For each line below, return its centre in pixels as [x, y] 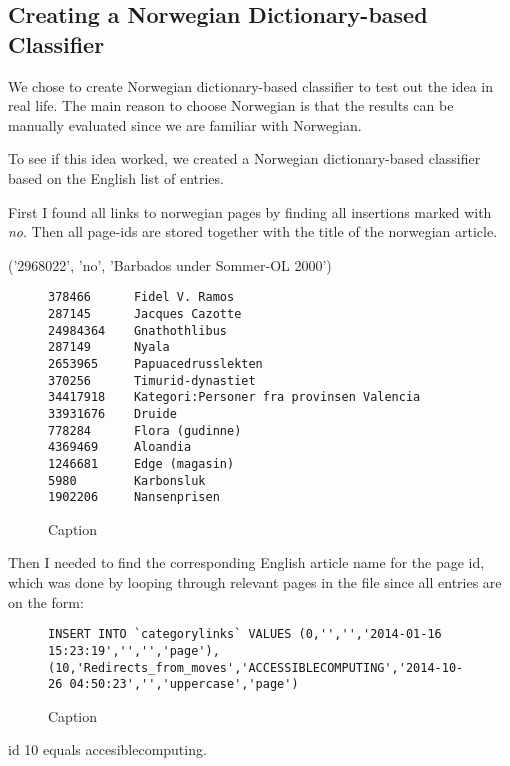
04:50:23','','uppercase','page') [184, 684]
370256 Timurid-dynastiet [152, 380]
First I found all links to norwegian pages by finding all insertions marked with [250, 211]
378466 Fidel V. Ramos [141, 297]
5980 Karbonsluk [127, 480]
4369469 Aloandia [120, 447]
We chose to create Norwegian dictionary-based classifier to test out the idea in [251, 85]
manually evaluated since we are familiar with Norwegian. [185, 124]
